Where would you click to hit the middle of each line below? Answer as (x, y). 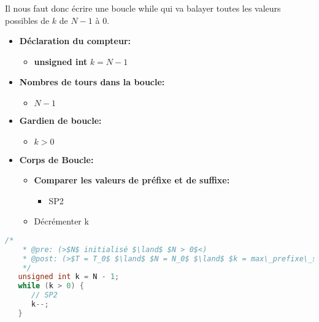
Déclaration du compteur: (75, 41)
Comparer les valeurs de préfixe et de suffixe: (132, 180)
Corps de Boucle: (56, 159)
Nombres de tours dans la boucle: (92, 82)
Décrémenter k (61, 221)
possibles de (27, 20)
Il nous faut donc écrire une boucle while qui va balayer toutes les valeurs (143, 8)
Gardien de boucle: (60, 120)
